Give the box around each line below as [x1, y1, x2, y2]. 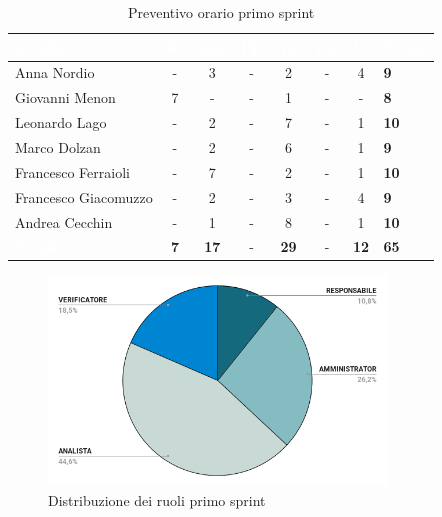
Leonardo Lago [15, 112, 107, 133]
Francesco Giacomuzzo [15, 186, 153, 207]
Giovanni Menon [15, 87, 116, 108]
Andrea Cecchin [15, 211, 113, 232]
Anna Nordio [15, 62, 95, 83]
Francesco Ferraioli [15, 161, 130, 182]
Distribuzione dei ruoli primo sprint [48, 489, 266, 510]
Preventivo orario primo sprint [127, 2, 315, 22]
